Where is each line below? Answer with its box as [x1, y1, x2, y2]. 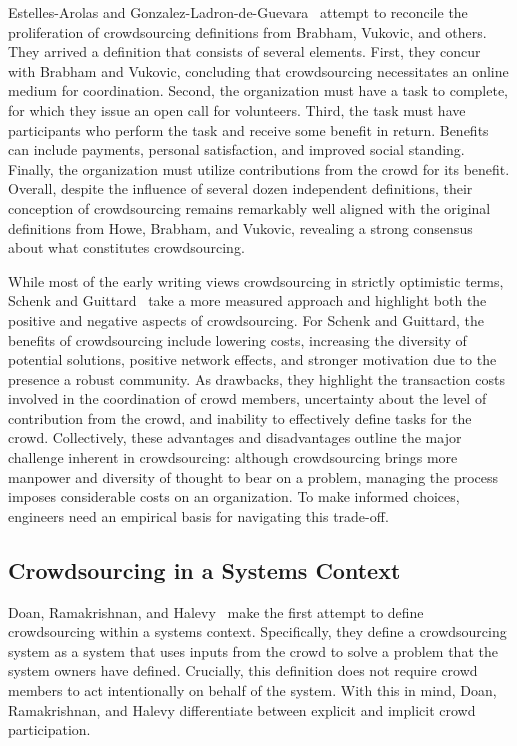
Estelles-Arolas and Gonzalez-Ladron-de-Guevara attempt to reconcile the [8, 2, 468, 22]
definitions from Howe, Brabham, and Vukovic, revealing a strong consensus [8, 217, 473, 238]
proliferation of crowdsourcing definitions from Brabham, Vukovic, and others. [8, 21, 487, 42]
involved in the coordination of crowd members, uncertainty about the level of [8, 388, 487, 409]
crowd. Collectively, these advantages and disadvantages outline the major [8, 427, 462, 448]
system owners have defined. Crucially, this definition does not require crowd [8, 660, 478, 681]
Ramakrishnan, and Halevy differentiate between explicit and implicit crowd [8, 699, 476, 720]
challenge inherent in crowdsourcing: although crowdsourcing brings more [8, 447, 458, 468]
